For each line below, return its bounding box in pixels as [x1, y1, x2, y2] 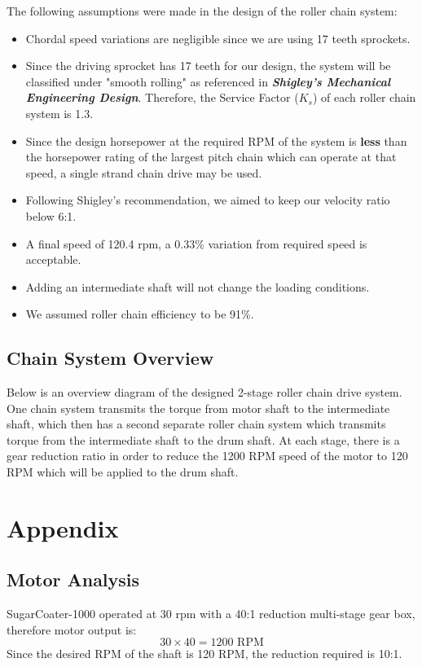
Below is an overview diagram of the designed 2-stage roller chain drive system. [7, 384, 402, 401]
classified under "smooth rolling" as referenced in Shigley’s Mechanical [25, 72, 391, 90]
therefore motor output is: [7, 621, 137, 638]
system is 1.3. [25, 104, 94, 121]
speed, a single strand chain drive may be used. [25, 164, 262, 181]
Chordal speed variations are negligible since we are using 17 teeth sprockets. [25, 29, 411, 46]
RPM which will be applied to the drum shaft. [7, 463, 239, 481]
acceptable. [25, 251, 81, 268]
